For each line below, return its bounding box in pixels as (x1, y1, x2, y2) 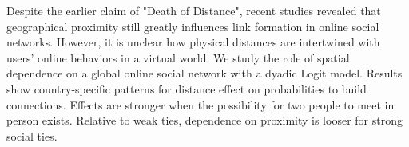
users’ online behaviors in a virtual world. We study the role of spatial (6, 49, 350, 66)
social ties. (6, 127, 58, 144)
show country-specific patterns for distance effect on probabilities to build (6, 80, 367, 97)
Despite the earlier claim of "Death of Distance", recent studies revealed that (6, 2, 381, 18)
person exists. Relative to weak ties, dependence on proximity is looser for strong (6, 112, 403, 129)
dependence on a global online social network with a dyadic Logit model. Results (6, 65, 403, 81)
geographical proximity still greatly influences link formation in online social (6, 18, 379, 34)
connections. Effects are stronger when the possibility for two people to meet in (6, 96, 395, 113)
